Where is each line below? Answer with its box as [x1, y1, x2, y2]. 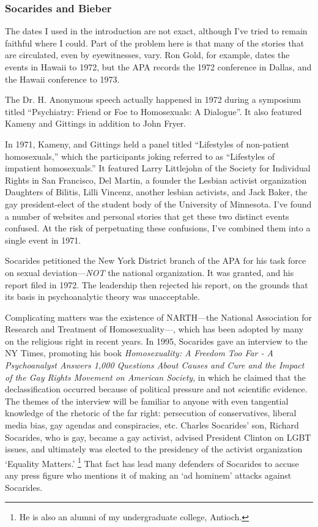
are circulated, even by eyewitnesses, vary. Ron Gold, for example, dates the [5, 48, 290, 61]
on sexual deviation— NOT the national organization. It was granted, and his [5, 266, 294, 278]
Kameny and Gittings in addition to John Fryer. [5, 117, 187, 130]
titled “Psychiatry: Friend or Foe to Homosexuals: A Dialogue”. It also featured [5, 105, 302, 118]
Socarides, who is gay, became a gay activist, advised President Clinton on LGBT [5, 430, 311, 443]
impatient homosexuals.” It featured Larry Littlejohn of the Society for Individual [5, 162, 311, 174]
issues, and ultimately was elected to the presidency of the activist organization [5, 443, 303, 455]
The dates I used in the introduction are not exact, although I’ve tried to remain [5, 24, 308, 37]
